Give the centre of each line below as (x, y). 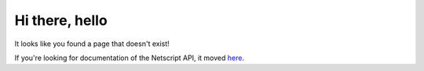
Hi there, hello (61, 20)
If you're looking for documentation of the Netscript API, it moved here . (130, 58)
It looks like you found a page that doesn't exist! (92, 44)
